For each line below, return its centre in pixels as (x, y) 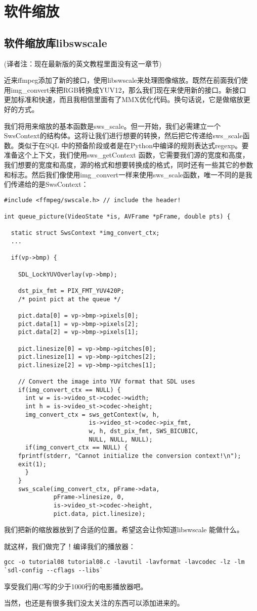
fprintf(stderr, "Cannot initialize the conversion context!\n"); (129, 456)
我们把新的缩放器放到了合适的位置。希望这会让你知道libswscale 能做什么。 (124, 529)
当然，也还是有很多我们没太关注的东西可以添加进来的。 (94, 603)
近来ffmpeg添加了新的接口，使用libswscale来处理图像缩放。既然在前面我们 (123, 80)
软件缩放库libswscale (56, 42)
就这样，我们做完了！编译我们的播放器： (70, 546)
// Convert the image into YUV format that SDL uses (107, 382)
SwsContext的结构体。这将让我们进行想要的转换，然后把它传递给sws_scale (123, 136)
